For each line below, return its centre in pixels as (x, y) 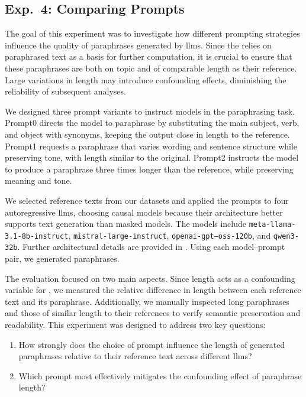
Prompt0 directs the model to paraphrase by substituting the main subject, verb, (152, 123)
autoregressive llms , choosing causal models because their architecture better (144, 212)
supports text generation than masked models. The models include (126, 224)
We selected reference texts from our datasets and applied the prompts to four (147, 200)
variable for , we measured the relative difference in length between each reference (153, 290)
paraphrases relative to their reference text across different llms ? (135, 356)
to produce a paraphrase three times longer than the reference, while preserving (149, 169)
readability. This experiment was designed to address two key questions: (135, 325)
